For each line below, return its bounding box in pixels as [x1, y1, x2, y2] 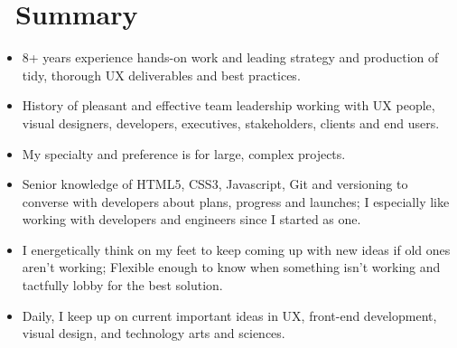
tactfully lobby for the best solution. [22, 276, 223, 295]
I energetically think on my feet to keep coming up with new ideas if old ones [22, 240, 451, 259]
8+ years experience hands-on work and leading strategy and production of [22, 48, 439, 67]
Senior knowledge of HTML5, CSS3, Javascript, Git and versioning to [22, 174, 408, 193]
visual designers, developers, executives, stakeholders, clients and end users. [22, 113, 440, 132]
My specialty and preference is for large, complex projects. [22, 144, 346, 163]
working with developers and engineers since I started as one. [22, 210, 361, 229]
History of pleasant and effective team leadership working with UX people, [22, 96, 435, 115]
